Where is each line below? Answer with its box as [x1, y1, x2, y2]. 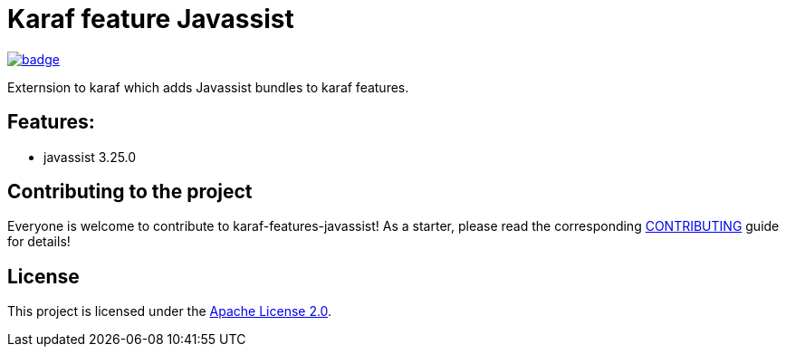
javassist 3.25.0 [43, 148, 137, 165]
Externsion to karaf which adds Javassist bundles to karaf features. [7, 79, 409, 95]
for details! [7, 234, 71, 250]
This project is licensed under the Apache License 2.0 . [7, 303, 332, 320]
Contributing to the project [7, 180, 253, 204]
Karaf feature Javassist [7, 4, 294, 34]
